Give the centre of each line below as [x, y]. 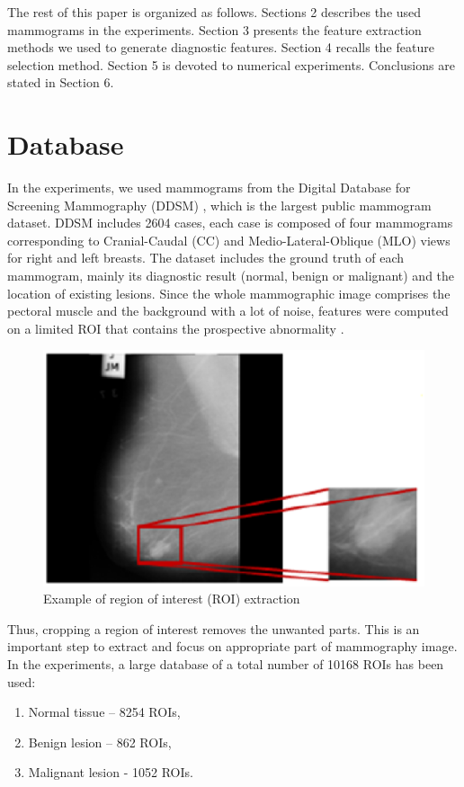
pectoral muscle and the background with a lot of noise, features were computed [228, 311]
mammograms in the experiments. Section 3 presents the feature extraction [214, 29]
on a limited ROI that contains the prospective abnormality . [176, 328]
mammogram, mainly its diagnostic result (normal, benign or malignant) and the [231, 276]
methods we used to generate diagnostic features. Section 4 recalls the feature [221, 47]
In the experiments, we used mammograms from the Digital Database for [209, 188]
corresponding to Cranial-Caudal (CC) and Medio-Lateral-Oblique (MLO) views [229, 240]
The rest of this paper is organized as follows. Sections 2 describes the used [214, 12]
